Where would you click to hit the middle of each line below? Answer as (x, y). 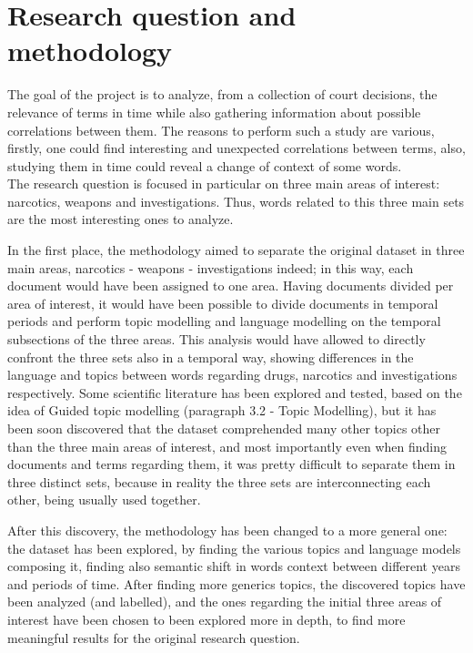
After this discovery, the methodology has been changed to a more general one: (227, 530)
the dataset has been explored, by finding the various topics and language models (234, 548)
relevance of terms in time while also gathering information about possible (214, 112)
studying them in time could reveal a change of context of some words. (205, 165)
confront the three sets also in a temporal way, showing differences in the (211, 357)
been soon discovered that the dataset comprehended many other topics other (224, 428)
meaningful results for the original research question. (154, 637)
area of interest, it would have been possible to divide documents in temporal (223, 303)
